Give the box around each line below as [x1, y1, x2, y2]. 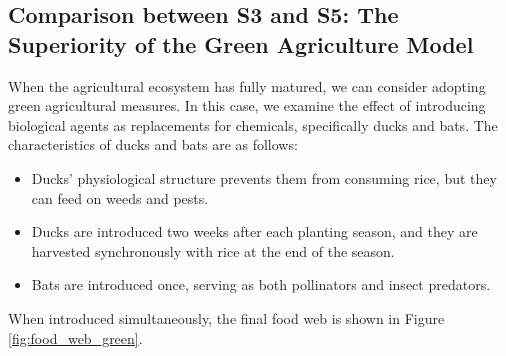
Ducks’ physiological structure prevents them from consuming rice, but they [31, 167, 497, 188]
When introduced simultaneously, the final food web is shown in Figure [8, 307, 445, 328]
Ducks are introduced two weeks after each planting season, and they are [31, 221, 478, 242]
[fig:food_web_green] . [8, 327, 143, 348]
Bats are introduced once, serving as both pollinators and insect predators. [31, 274, 491, 295]
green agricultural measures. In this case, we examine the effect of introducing [8, 95, 486, 116]
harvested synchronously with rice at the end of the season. [31, 240, 395, 261]
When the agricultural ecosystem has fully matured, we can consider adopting [8, 75, 486, 96]
